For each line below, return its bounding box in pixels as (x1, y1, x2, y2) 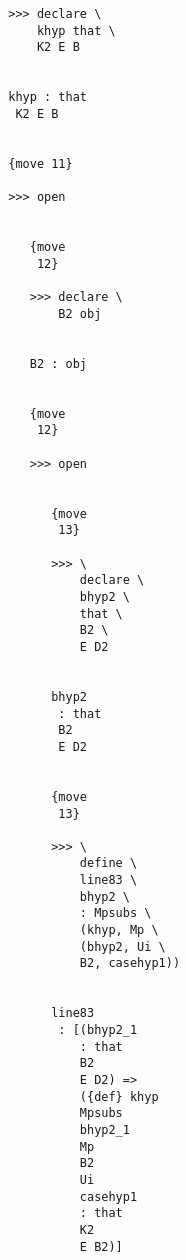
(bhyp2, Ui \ (79, 939, 166, 954)
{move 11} (8, 156, 73, 171)
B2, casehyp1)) (79, 956, 181, 971)
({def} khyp (79, 1089, 159, 1104)
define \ (79, 856, 138, 871)
